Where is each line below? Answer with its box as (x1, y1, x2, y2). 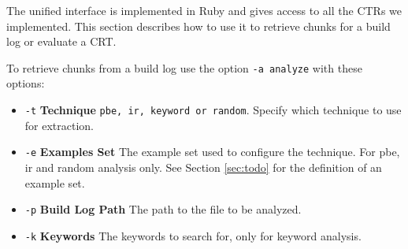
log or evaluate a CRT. (6, 33, 117, 50)
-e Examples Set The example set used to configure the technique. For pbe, (24, 143, 400, 160)
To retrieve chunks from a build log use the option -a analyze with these (6, 59, 362, 76)
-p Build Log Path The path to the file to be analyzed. (24, 201, 302, 217)
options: (6, 75, 45, 91)
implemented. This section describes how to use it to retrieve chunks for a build (6, 17, 391, 34)
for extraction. (24, 117, 95, 133)
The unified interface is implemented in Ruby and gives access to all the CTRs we (6, 2, 402, 18)
